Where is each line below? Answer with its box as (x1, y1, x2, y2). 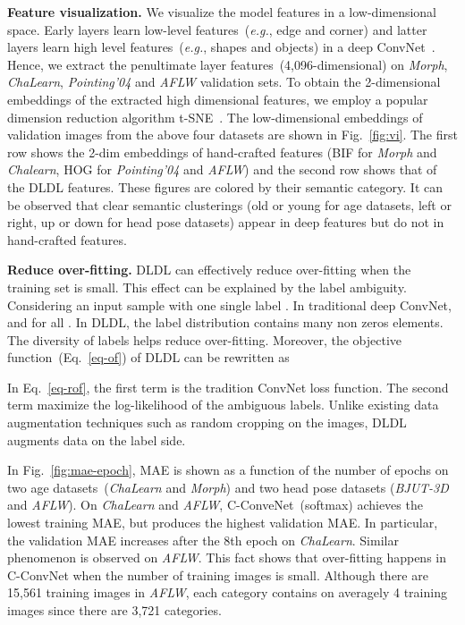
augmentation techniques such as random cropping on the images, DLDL (7, 413, 407, 432)
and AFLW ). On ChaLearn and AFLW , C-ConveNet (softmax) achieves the (7, 495, 423, 514)
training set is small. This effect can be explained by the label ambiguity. (7, 277, 407, 296)
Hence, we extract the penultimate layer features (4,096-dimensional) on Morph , (7, 55, 448, 73)
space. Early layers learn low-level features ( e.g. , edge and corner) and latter (7, 20, 427, 38)
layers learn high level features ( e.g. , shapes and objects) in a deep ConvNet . (7, 38, 435, 56)
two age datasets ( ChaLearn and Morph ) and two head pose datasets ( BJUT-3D (7, 477, 449, 496)
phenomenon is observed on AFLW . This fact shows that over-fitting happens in (7, 548, 446, 567)
